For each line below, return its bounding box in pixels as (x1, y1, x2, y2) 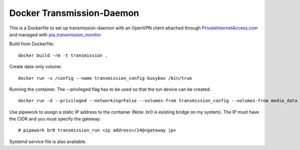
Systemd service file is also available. (9, 139, 86, 145)
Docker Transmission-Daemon (9, 7, 139, 18)
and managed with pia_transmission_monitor (9, 31, 101, 37)
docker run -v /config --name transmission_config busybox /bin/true (18, 75, 192, 81)
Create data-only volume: (9, 64, 62, 70)
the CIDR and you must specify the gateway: (9, 116, 101, 122)
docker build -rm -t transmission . (18, 52, 108, 58)
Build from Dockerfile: (9, 41, 54, 47)
